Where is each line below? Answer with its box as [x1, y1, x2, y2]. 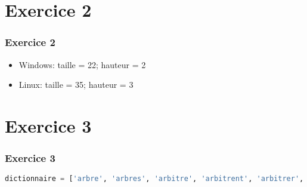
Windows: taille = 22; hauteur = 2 [18, 58, 146, 70]
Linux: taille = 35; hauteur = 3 [18, 78, 134, 91]
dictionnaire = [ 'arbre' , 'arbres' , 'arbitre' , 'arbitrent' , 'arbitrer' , [5, 174, 304, 183]
